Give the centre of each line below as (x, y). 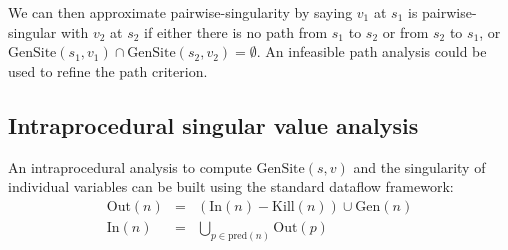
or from (405, 31)
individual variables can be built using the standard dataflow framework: (231, 186)
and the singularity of (419, 166)
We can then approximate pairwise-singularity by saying (180, 12)
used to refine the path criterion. (108, 70)
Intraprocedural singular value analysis (213, 124)
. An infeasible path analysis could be (371, 51)
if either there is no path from (236, 31)
